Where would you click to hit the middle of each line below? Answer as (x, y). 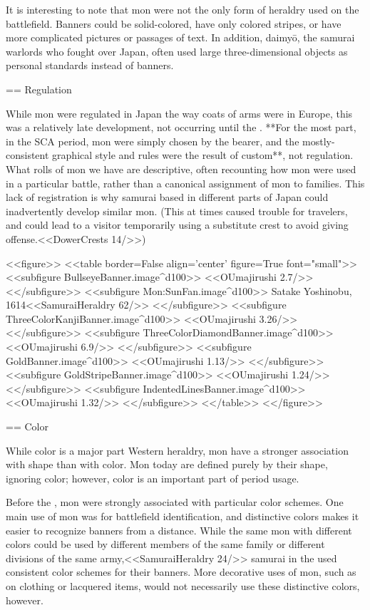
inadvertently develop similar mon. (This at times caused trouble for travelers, (177, 211)
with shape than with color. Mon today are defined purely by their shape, (167, 464)
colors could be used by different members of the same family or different (165, 544)
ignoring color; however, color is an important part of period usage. (153, 478)
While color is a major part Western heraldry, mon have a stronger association (177, 450)
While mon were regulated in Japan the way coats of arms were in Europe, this (179, 113)
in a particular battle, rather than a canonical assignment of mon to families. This (185, 183)
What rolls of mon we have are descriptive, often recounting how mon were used (181, 169)
